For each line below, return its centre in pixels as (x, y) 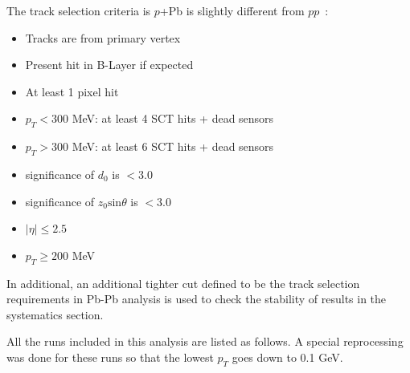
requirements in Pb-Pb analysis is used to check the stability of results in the (197, 299)
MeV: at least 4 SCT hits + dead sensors (173, 118)
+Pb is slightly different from (232, 10)
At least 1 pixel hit (72, 91)
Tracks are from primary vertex (103, 37)
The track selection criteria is (79, 10)
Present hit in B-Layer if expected (109, 65)
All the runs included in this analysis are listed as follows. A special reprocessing (205, 341)
